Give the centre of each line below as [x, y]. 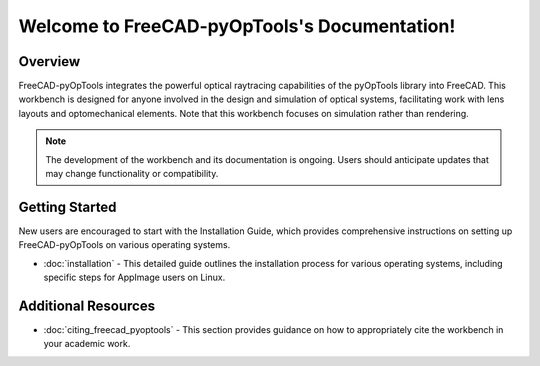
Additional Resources [86, 305]
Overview [49, 61]
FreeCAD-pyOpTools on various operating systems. [124, 245]
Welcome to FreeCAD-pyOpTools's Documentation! [237, 26]
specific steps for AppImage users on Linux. [134, 277]
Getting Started [67, 206]
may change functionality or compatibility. [132, 174]
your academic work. [87, 344]
